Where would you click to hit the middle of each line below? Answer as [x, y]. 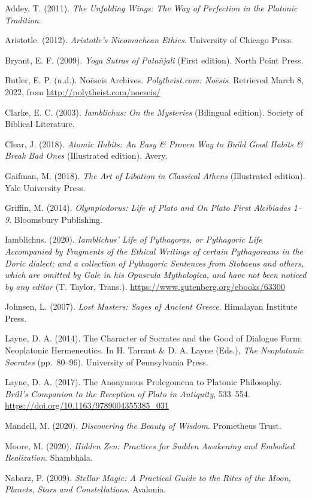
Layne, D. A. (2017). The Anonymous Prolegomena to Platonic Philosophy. [143, 382]
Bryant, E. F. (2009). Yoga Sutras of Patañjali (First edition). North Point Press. [154, 60]
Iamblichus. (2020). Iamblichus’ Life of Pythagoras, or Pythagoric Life [134, 239]
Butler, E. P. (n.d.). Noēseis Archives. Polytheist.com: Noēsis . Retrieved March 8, [154, 80]
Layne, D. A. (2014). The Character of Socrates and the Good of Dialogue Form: [154, 338]
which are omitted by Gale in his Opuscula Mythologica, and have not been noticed [156, 275]
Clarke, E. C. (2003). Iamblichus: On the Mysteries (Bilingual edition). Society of [154, 112]
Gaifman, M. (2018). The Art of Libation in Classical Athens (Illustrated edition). [155, 175]
